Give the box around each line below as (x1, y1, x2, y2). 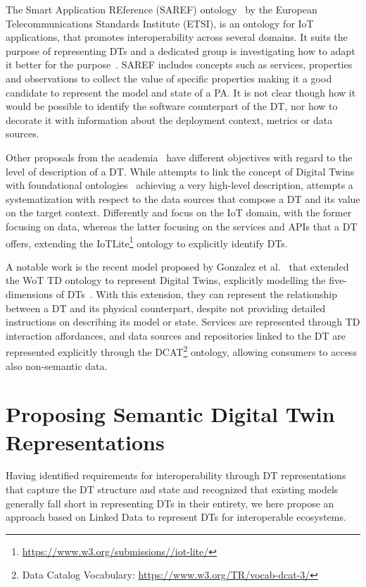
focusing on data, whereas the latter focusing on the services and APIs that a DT (6, 218, 358, 233)
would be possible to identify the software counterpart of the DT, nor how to (6, 99, 338, 113)
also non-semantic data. (6, 358, 108, 373)
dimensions (6, 286, 53, 301)
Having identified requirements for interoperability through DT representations (6, 468, 346, 483)
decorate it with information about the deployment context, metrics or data (6, 112, 333, 127)
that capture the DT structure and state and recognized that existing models (6, 482, 339, 497)
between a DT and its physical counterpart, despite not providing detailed (6, 300, 326, 315)
